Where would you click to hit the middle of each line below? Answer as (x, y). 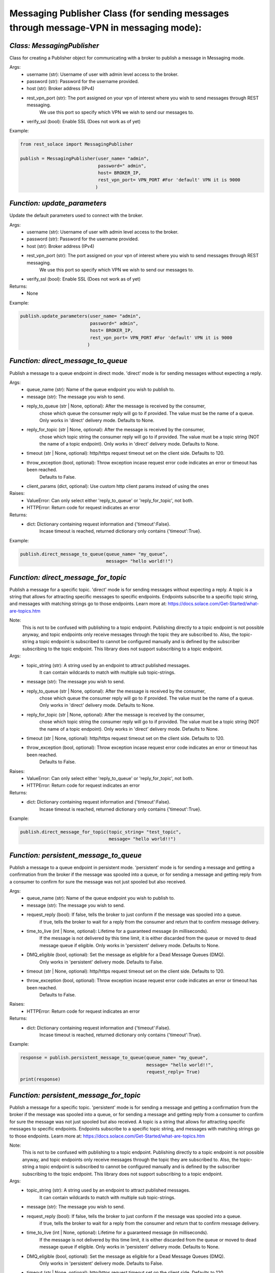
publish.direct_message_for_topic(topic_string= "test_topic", (101, 832)
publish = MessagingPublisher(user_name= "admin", (85, 159)
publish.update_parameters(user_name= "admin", (80, 316)
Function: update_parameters (58, 203)
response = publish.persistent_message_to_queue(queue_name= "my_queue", (114, 1058)
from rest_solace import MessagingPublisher (77, 144)
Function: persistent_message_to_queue (76, 855)
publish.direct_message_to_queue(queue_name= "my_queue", (94, 554)
